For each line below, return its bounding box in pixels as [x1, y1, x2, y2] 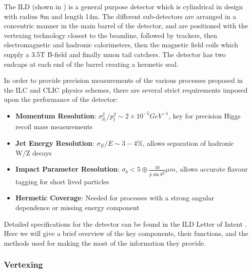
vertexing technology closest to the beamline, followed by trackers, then [4, 30, 217, 40]
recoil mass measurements [15, 121, 93, 132]
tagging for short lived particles [15, 176, 109, 186]
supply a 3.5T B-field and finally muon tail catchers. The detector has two [4, 49, 226, 59]
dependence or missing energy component [15, 202, 139, 212]
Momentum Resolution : [15, 110, 97, 120]
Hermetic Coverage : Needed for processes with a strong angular [15, 193, 214, 203]
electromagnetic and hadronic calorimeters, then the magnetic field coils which [4, 39, 238, 50]
